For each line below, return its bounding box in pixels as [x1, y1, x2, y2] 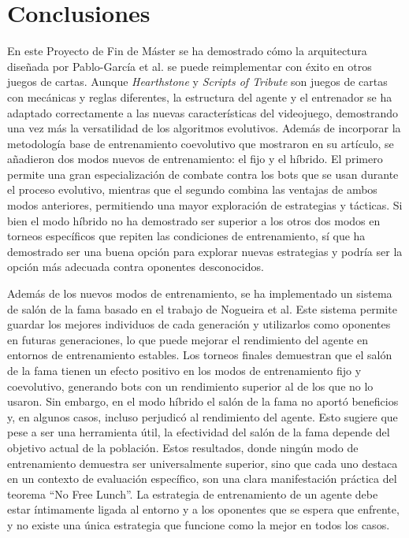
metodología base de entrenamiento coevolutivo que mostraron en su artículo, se [7, 135, 394, 151]
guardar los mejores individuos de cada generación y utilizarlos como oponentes [7, 316, 391, 332]
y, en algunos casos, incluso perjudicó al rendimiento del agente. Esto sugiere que [7, 408, 398, 425]
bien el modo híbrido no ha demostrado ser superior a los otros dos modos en [7, 212, 381, 228]
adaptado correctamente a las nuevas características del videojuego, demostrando [7, 104, 398, 121]
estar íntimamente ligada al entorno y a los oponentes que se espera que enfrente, [7, 501, 400, 518]
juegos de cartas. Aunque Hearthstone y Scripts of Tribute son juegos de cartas [7, 73, 388, 90]
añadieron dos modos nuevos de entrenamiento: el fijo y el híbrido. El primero [7, 150, 383, 167]
